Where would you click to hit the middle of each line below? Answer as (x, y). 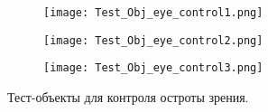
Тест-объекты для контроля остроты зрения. (128, 96)
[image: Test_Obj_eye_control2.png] (153, 40)
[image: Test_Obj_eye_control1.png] (153, 13)
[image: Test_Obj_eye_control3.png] (153, 68)
